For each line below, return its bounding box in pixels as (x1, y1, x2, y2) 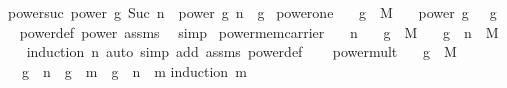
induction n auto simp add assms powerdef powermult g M (26, 41, 457, 62)
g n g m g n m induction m (21, 60, 247, 81)
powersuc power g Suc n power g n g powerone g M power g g (7, 2, 497, 22)
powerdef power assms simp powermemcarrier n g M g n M (19, 21, 499, 42)
